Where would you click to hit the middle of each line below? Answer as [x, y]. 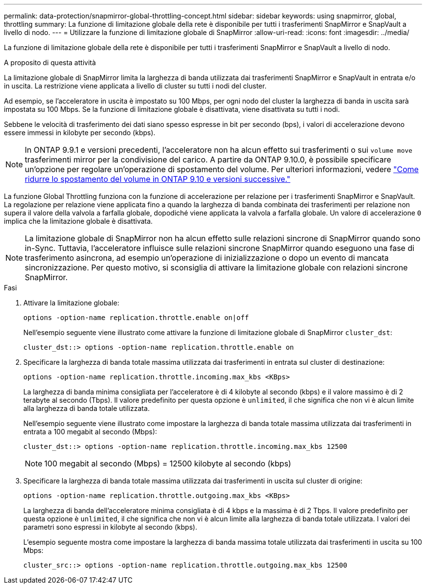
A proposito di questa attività [50, 62]
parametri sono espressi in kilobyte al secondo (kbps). [110, 527]
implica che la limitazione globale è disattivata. [78, 221]
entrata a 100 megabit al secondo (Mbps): [90, 432]
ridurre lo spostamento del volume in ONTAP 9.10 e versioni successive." [158, 179]
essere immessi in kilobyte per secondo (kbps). [80, 133]
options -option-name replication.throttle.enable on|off [136, 318]
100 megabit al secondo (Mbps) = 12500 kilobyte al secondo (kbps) [168, 463]
